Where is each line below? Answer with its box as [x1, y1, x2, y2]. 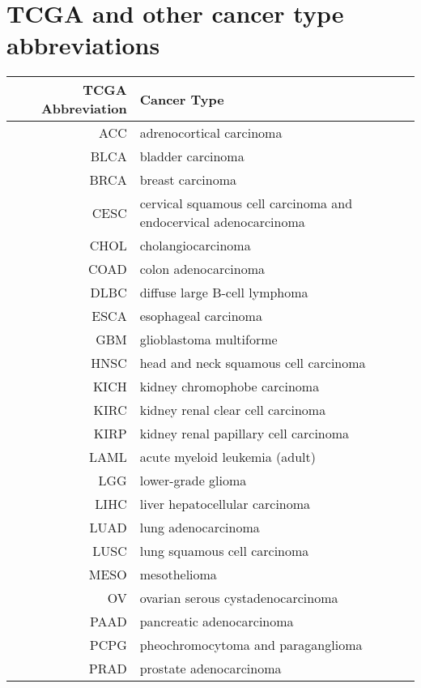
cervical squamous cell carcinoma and [139, 194, 353, 213]
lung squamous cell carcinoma [139, 541, 309, 561]
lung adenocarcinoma [139, 518, 260, 537]
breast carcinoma [139, 170, 236, 190]
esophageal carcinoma [139, 306, 262, 326]
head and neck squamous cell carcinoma [139, 353, 366, 373]
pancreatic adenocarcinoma [139, 612, 294, 631]
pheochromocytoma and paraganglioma [139, 635, 363, 655]
